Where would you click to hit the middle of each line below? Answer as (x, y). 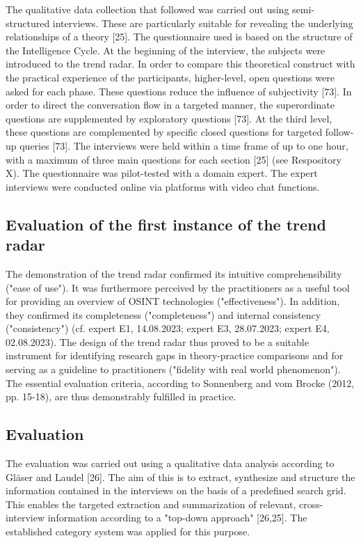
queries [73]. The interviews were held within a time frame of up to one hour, (184, 145)
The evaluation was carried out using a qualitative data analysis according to (170, 463)
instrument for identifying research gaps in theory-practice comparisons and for (175, 355)
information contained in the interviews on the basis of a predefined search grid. (176, 490)
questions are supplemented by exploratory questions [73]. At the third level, (169, 118)
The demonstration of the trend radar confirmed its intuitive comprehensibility (174, 273)
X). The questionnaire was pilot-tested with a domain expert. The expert (162, 173)
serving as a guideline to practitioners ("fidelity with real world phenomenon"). (173, 369)
